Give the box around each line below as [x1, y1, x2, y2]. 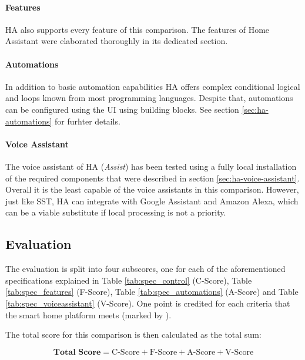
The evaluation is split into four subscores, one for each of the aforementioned [5, 263, 286, 275]
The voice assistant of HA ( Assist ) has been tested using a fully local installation [5, 160, 297, 172]
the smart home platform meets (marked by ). [5, 308, 172, 321]
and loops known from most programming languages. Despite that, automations [5, 92, 293, 104]
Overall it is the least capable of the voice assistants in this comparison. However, [5, 183, 299, 196]
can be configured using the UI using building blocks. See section [5, 103, 239, 115]
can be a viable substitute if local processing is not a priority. [5, 206, 226, 218]
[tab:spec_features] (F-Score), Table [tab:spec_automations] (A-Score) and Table [5, 285, 299, 298]
